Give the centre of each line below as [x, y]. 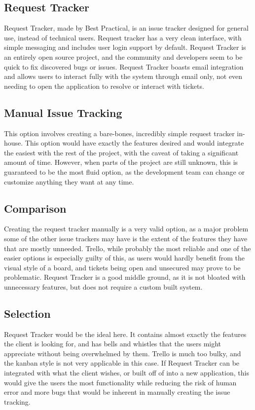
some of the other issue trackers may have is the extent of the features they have [126, 238]
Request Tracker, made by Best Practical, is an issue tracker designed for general [126, 28]
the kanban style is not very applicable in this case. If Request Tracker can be [122, 363]
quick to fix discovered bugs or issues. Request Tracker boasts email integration [124, 66]
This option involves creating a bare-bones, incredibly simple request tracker [119, 133]
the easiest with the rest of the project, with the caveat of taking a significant [121, 152]
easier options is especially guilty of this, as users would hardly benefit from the [125, 258]
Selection [27, 313]
